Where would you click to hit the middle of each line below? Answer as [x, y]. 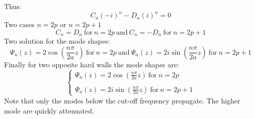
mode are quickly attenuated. [49, 110]
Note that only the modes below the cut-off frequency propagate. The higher [122, 100]
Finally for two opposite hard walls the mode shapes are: [92, 64]
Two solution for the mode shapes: [57, 41]
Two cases [19, 24]
